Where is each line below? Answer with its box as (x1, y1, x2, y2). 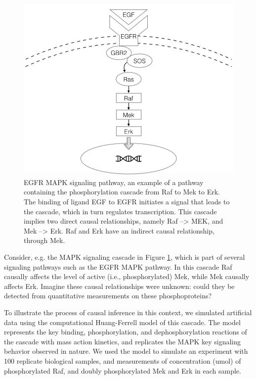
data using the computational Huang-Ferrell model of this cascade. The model (4, 317, 241, 327)
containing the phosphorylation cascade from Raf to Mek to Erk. (24, 187, 220, 197)
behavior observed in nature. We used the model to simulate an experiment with (4, 346, 248, 356)
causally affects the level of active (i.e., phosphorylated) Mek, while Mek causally (4, 271, 250, 282)
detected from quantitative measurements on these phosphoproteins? (4, 290, 212, 301)
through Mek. (24, 235, 65, 245)
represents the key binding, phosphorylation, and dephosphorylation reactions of (4, 327, 247, 337)
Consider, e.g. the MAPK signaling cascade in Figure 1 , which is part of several (4, 252, 245, 262)
